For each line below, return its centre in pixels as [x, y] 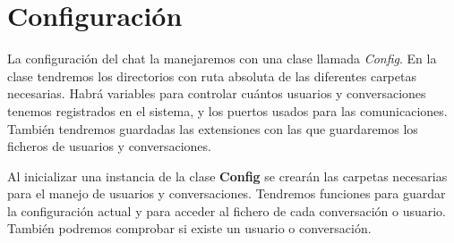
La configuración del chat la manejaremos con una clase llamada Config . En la [222, 59]
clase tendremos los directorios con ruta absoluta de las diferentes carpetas [212, 75]
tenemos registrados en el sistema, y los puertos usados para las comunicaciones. [227, 110]
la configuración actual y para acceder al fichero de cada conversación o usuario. [227, 210]
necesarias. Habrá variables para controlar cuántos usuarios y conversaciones [217, 93]
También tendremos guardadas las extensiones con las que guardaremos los [213, 128]
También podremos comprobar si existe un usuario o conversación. [189, 228]
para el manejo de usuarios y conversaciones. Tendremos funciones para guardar [227, 193]
